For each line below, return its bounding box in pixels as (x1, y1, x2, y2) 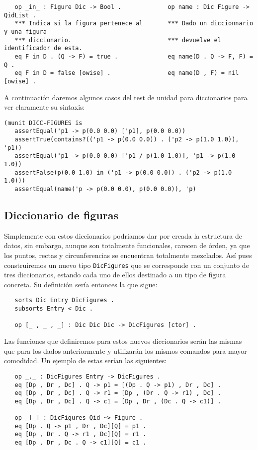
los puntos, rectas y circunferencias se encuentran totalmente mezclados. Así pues (4, 250, 252, 260)
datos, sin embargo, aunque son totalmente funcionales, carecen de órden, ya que (4, 240, 250, 251)
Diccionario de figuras (4, 207, 119, 223)
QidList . (4, 11, 36, 19)
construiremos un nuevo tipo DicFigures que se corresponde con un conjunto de (4, 259, 249, 270)
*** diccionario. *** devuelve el (14, 36, 221, 44)
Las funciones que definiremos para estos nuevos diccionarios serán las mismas (4, 336, 242, 346)
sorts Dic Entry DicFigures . (14, 297, 114, 304)
